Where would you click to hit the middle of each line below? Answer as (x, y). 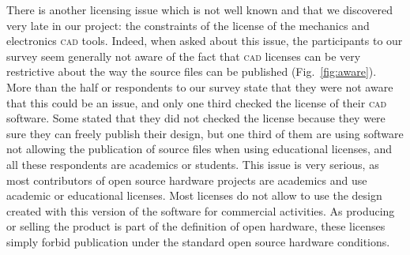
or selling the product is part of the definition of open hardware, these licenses (196, 226)
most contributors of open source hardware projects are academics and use (187, 180)
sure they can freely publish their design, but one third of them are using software (205, 133)
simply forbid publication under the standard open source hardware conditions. (198, 241)
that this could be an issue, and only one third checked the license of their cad (197, 102)
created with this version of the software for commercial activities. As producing (201, 210)
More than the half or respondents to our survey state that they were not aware (200, 86)
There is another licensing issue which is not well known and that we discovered (199, 9)
